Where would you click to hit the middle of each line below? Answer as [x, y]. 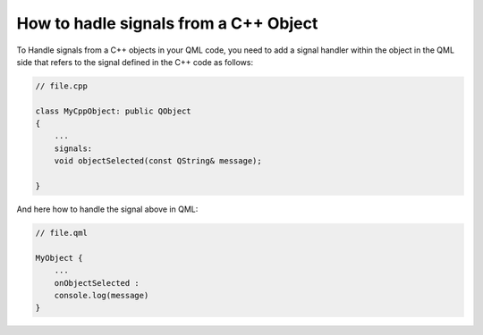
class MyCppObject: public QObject [113, 111]
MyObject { [59, 258]
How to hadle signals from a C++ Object [167, 23]
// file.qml [62, 233]
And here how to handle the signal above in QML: [107, 209]
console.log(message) [102, 295]
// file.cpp [62, 86]
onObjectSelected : [97, 283]
